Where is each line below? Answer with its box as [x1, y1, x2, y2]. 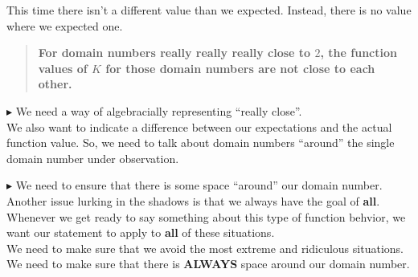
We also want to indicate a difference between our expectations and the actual [6, 118, 392, 135]
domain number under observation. [6, 149, 179, 166]
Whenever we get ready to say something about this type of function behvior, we [6, 208, 406, 225]
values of [38, 59, 88, 76]
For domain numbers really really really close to [38, 44, 311, 61]
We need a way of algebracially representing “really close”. [15, 102, 302, 119]
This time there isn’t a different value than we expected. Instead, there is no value [6, 2, 412, 18]
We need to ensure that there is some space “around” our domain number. [15, 177, 383, 193]
